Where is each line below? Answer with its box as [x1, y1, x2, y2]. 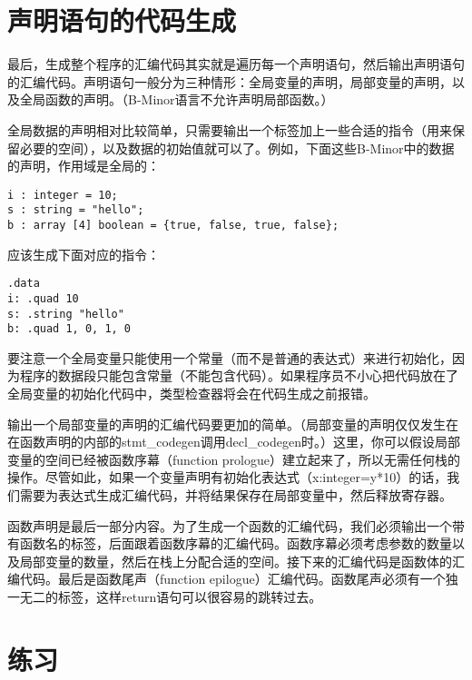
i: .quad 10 [7, 291, 79, 305]
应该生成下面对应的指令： [7, 244, 160, 263]
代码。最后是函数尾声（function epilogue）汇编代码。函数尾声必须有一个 [19, 569, 446, 588]
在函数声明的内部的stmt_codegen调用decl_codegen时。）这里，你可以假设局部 [7, 432, 460, 451]
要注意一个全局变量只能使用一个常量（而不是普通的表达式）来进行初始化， [7, 348, 452, 367]
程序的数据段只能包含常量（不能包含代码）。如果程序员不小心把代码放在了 [19, 366, 458, 385]
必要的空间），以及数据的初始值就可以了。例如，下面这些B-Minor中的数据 [19, 138, 455, 157]
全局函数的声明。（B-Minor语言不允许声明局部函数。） [19, 90, 334, 109]
